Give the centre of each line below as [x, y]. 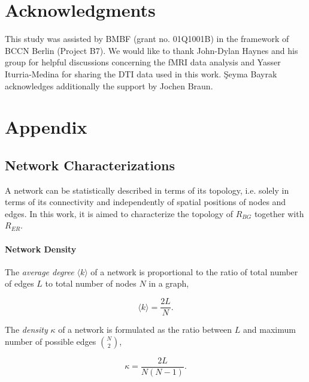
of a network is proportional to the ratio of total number [194, 271]
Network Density [41, 249]
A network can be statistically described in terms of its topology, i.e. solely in [147, 190]
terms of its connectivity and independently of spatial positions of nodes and [146, 202]
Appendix [46, 127]
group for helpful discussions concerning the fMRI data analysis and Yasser [143, 62]
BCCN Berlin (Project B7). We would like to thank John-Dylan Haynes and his [152, 50]
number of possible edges [51, 341]
